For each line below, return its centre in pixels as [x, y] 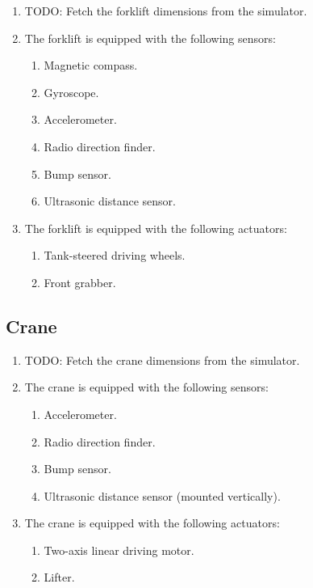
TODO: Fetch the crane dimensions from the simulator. [162, 360]
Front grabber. [80, 282]
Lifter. [59, 577]
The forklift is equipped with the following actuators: [156, 228]
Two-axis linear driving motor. [119, 550]
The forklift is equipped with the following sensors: [150, 38]
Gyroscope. [71, 92]
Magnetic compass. [91, 65]
